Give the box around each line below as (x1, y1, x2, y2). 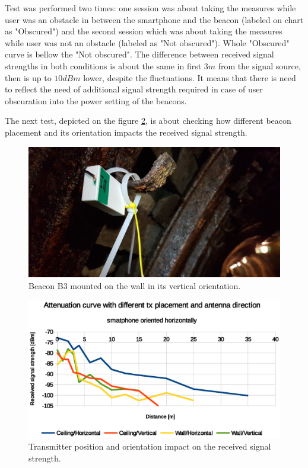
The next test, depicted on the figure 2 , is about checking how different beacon (5, 114, 291, 127)
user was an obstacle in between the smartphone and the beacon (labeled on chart (5, 13, 304, 25)
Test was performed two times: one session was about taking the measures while (5, 2, 296, 14)
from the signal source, (218, 59, 301, 72)
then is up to (5, 71, 52, 84)
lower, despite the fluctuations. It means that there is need (83, 71, 296, 84)
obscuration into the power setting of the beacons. (5, 94, 187, 107)
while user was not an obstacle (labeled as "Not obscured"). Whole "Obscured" (5, 36, 290, 49)
